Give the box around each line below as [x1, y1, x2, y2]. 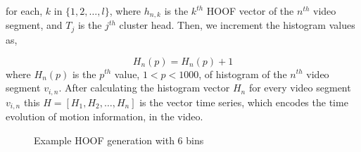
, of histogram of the [198, 66, 287, 81]
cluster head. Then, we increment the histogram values [119, 18, 355, 32]
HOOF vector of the [206, 4, 294, 18]
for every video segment [248, 80, 351, 95]
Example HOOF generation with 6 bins [34, 132, 204, 147]
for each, [6, 4, 43, 18]
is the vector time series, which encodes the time [139, 94, 348, 109]
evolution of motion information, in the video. [6, 109, 203, 123]
